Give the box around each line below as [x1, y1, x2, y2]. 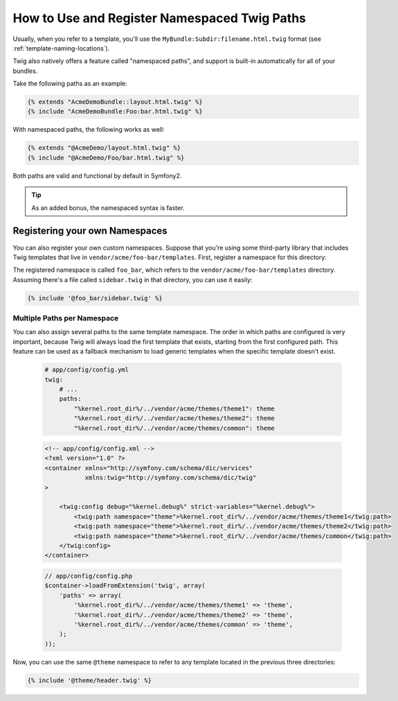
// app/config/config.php [44, 572, 133, 580]
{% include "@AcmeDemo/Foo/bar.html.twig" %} [27, 153, 185, 162]
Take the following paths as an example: [12, 80, 127, 88]
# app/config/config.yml [44, 366, 129, 374]
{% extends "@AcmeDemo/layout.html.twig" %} [27, 144, 181, 152]
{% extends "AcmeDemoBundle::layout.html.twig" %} [27, 98, 203, 106]
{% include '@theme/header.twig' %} [27, 676, 152, 684]
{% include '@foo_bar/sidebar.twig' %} [27, 294, 163, 302]
